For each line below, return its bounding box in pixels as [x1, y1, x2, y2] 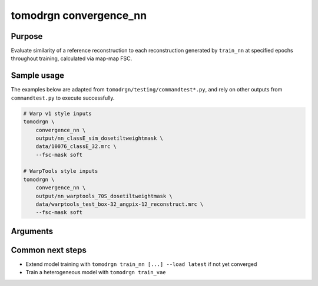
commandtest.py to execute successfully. [11, 94, 115, 101]
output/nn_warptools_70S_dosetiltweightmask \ [35, 192, 173, 199]
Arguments [11, 226, 54, 236]
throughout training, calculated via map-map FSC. [11, 55, 132, 62]
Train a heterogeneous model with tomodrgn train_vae [25, 269, 166, 276]
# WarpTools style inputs [23, 168, 98, 175]
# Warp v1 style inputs [23, 110, 92, 117]
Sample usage [11, 71, 65, 81]
